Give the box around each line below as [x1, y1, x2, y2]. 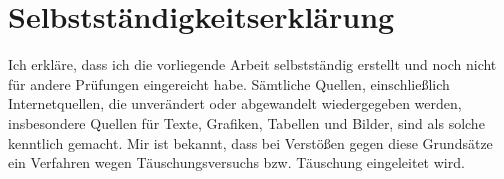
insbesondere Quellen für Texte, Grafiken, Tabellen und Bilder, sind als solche [8, 112, 485, 133]
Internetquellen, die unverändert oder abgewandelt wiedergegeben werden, [8, 93, 462, 114]
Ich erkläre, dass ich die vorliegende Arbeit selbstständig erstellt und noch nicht [8, 54, 497, 75]
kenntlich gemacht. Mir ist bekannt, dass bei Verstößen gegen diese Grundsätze [8, 132, 493, 153]
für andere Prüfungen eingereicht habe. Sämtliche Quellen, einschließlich [8, 73, 450, 94]
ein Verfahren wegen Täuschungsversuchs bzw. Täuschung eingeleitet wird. [8, 152, 465, 173]
